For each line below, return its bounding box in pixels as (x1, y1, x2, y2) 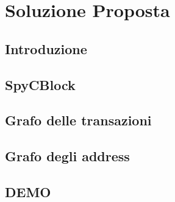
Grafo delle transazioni (5, 111, 152, 130)
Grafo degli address (5, 147, 130, 165)
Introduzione (5, 39, 87, 58)
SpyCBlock (5, 75, 76, 94)
